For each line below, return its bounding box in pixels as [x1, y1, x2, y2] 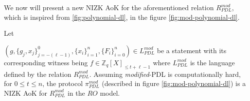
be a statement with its [157, 45, 227, 55]
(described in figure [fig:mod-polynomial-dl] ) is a [102, 78, 246, 88]
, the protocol [42, 78, 83, 88]
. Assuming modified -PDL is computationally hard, [89, 69, 241, 79]
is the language [190, 57, 235, 67]
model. [100, 87, 120, 98]
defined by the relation [4, 69, 71, 79]
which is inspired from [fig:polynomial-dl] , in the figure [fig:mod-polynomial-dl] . [4, 12, 240, 22]
